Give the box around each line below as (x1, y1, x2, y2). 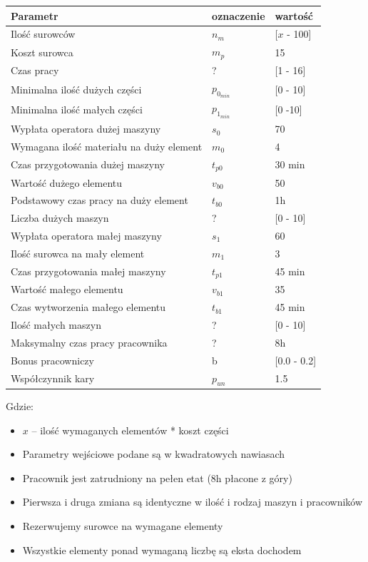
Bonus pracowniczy (11, 352, 94, 367)
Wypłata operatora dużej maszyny (11, 121, 161, 136)
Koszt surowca (11, 44, 73, 59)
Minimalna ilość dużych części (11, 81, 142, 96)
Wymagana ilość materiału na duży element (11, 138, 203, 153)
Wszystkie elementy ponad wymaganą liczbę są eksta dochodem (22, 542, 302, 557)
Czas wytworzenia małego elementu (11, 300, 166, 315)
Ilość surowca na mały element (11, 245, 145, 260)
